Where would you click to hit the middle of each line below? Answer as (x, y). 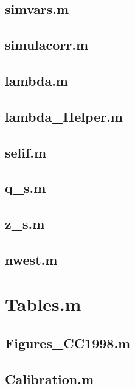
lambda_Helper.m (64, 116)
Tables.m (43, 304)
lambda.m (36, 80)
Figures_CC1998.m (68, 343)
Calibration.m (50, 378)
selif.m (26, 152)
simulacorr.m (47, 45)
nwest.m (31, 259)
